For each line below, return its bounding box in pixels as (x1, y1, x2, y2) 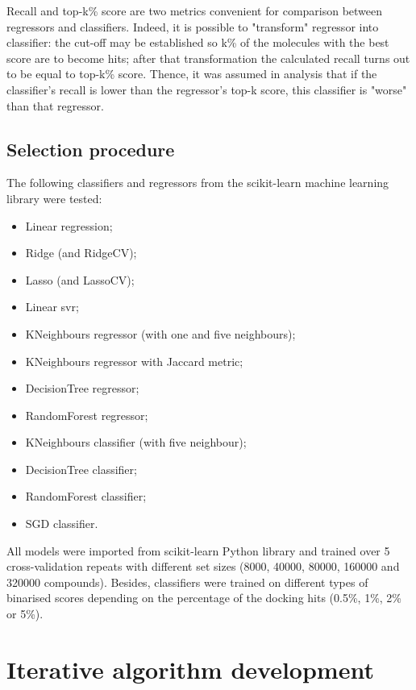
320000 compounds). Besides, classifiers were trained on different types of (6, 573, 368, 590)
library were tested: (6, 189, 102, 206)
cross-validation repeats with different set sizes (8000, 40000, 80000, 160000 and (6, 558, 400, 575)
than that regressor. (6, 97, 104, 114)
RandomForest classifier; (25, 488, 147, 505)
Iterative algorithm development (6, 652, 374, 685)
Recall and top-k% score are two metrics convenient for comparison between (6, 2, 383, 19)
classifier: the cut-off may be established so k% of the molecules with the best (6, 34, 389, 51)
